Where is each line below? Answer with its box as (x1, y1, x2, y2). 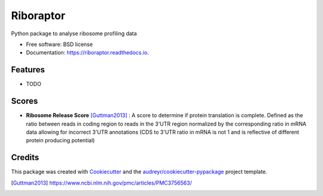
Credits (11, 152, 39, 163)
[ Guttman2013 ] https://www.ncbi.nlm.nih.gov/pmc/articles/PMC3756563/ (11, 179, 193, 186)
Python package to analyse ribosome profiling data (11, 30, 137, 37)
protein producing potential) (26, 137, 95, 144)
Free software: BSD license (26, 41, 93, 48)
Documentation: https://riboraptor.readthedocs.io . (26, 49, 150, 56)
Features (11, 65, 45, 75)
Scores (11, 96, 38, 106)
